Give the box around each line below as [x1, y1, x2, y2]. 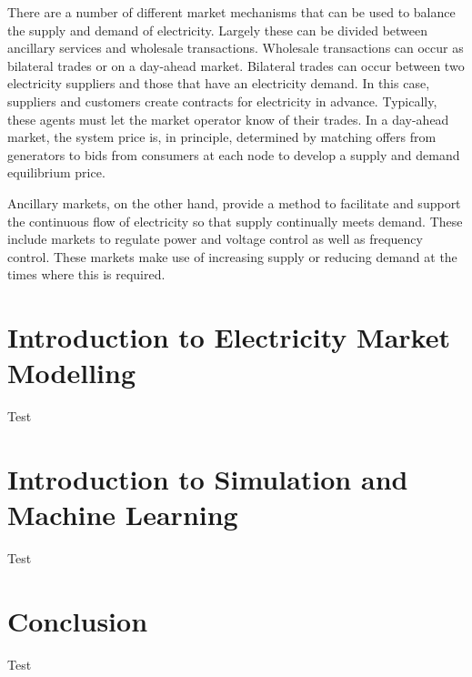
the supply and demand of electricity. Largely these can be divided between [7, 20, 428, 39]
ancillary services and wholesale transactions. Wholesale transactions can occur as [7, 38, 464, 57]
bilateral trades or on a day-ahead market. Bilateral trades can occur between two [7, 56, 465, 75]
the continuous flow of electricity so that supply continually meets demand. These [7, 211, 463, 230]
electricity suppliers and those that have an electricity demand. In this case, [7, 74, 430, 93]
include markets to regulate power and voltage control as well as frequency [7, 229, 423, 248]
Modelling [7, 354, 136, 391]
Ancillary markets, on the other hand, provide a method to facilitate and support [7, 193, 461, 212]
